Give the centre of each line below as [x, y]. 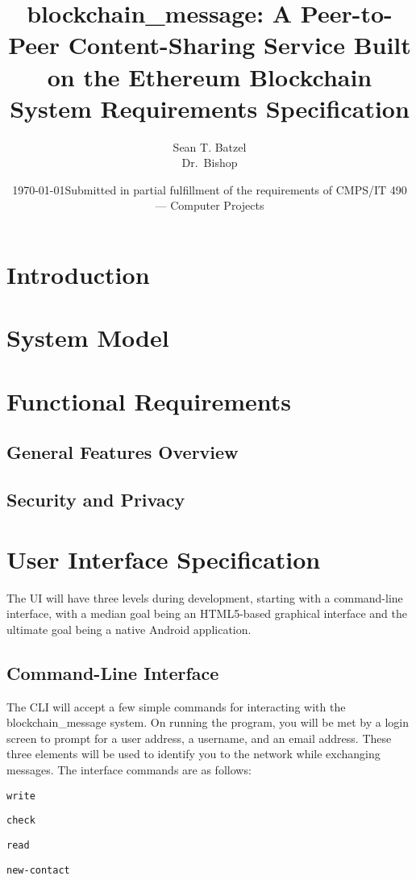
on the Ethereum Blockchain [210, 76]
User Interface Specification [164, 559]
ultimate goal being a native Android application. [129, 629]
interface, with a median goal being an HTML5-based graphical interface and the [207, 613]
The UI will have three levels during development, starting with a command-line [205, 597]
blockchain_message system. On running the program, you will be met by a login [208, 722]
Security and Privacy [96, 500]
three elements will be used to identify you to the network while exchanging [193, 754]
